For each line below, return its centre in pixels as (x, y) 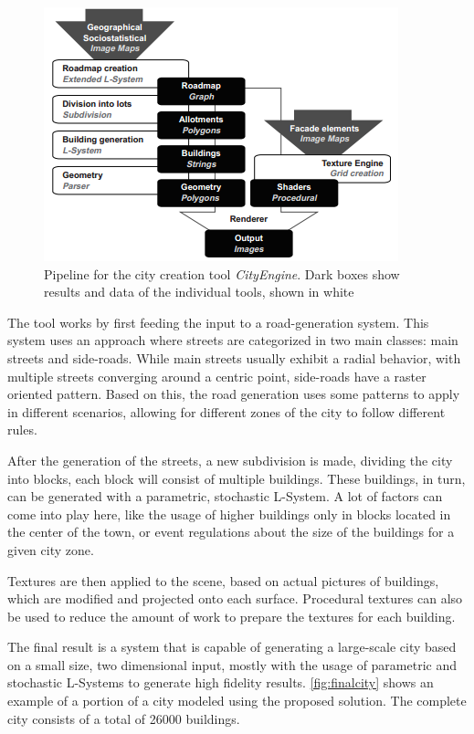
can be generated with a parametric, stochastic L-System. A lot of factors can (225, 496)
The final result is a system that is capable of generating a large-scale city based (232, 647)
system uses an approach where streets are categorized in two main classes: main (233, 340)
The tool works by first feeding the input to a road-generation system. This (218, 322)
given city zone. (51, 549)
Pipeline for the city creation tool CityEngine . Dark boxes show (222, 273)
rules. (22, 430)
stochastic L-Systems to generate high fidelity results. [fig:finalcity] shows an (221, 682)
